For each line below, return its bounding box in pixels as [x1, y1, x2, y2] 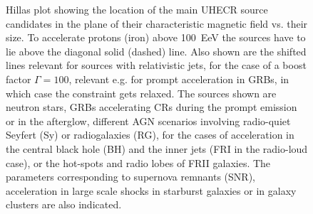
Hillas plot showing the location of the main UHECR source [6, 2, 268, 16]
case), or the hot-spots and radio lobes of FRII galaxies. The [6, 155, 271, 170]
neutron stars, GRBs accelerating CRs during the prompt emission [6, 100, 297, 114]
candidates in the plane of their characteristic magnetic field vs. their [6, 16, 308, 31]
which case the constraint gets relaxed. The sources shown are [6, 85, 277, 100]
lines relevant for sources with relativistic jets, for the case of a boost [6, 58, 307, 73]
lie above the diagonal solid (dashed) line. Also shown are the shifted [6, 43, 307, 58]
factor [6, 71, 31, 86]
